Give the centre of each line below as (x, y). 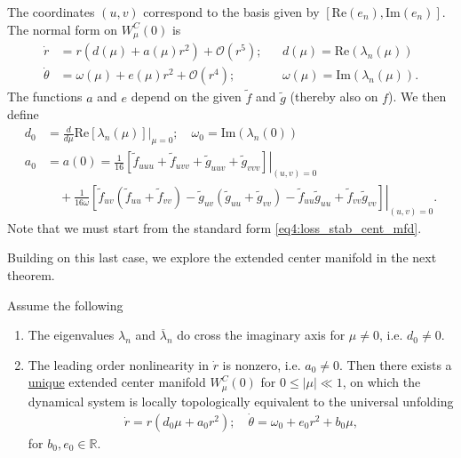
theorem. (31, 275)
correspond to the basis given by (231, 12)
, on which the (382, 382)
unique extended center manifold (117, 382)
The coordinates (51, 12)
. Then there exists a (396, 364)
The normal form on (63, 29)
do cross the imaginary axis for (261, 335)
